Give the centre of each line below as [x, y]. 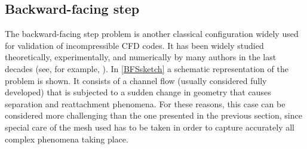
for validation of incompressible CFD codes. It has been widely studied [134, 45]
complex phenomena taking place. [67, 139]
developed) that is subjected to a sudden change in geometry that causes [138, 92]
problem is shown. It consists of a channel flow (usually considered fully [136, 80]
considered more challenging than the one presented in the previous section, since [153, 115]
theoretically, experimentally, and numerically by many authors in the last [141, 57]
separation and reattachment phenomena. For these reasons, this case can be [145, 103]
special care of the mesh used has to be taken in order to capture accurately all [150, 127]
